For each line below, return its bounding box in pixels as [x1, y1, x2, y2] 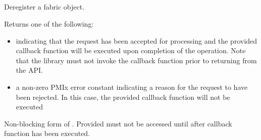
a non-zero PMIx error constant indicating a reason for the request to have [16, 81, 248, 92]
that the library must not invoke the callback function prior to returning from [16, 55, 257, 65]
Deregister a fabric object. [4, 2, 85, 12]
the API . [16, 65, 43, 75]
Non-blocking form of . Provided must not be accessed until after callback [4, 118, 232, 128]
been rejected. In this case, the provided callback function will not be [16, 91, 230, 102]
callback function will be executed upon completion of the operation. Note [16, 45, 246, 56]
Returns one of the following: [4, 18, 94, 29]
